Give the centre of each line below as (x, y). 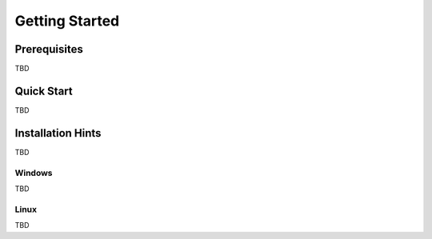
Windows (34, 173)
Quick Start (44, 91)
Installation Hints (58, 133)
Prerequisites (49, 49)
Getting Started (67, 21)
